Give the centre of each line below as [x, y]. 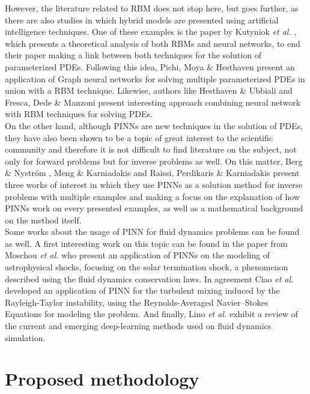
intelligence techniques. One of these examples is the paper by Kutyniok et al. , [151, 32]
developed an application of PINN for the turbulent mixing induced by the [142, 290]
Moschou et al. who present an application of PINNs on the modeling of [138, 255]
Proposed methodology [102, 379]
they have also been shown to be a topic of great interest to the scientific [139, 137]
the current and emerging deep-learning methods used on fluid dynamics [138, 326]
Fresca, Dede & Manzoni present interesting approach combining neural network [153, 102]
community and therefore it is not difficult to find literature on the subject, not [151, 149]
